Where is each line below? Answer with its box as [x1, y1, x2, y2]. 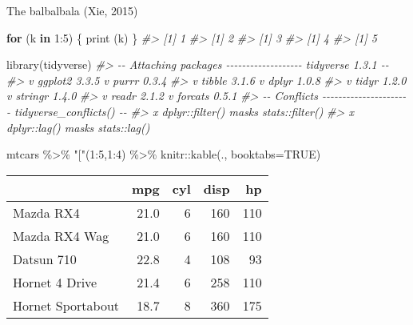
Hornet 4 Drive [13, 272, 97, 291]
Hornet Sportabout [13, 295, 120, 315]
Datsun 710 [13, 249, 77, 268]
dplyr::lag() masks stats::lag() [6, 118, 150, 135]
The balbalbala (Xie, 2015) [6, 2, 138, 18]
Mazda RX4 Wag [13, 226, 109, 245]
